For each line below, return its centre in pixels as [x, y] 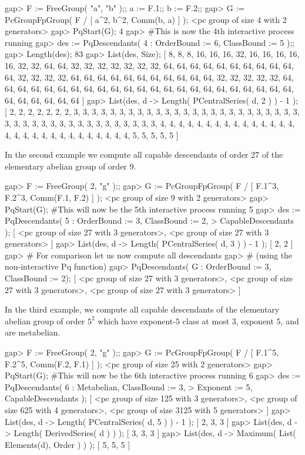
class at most [206, 321]
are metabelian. [33, 332]
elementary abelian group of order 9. [71, 166]
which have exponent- [137, 321]
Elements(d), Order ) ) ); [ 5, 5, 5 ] [68, 444]
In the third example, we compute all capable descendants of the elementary [142, 309]
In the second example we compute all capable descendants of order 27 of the [144, 155]
